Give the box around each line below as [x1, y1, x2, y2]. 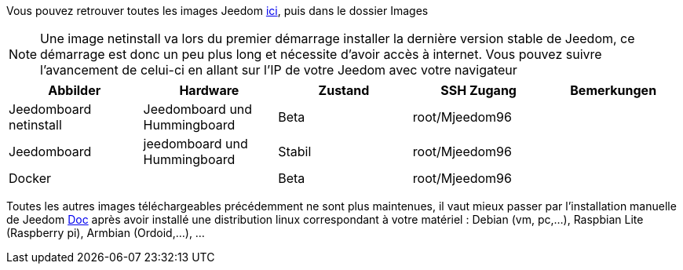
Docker [9, 170, 52, 186]
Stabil [278, 144, 312, 159]
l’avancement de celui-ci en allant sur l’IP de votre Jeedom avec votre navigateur [40, 62, 517, 78]
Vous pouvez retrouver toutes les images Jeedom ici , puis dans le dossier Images [6, 4, 429, 17]
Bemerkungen [570, 82, 657, 98]
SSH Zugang [440, 82, 517, 98]
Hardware [179, 82, 239, 98]
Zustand [318, 82, 370, 98]
